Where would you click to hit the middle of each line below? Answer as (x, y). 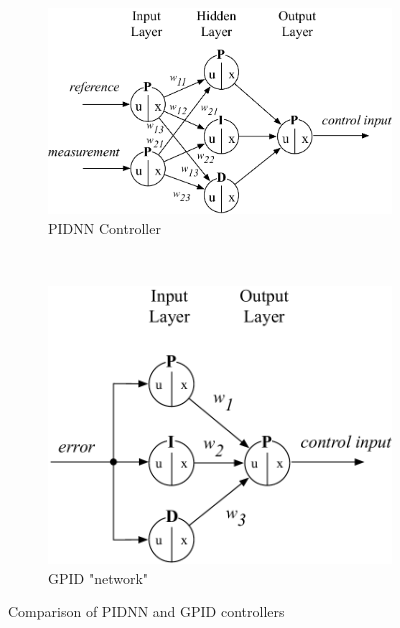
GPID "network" (98, 577)
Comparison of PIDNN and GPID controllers (146, 611)
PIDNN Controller (104, 227)
